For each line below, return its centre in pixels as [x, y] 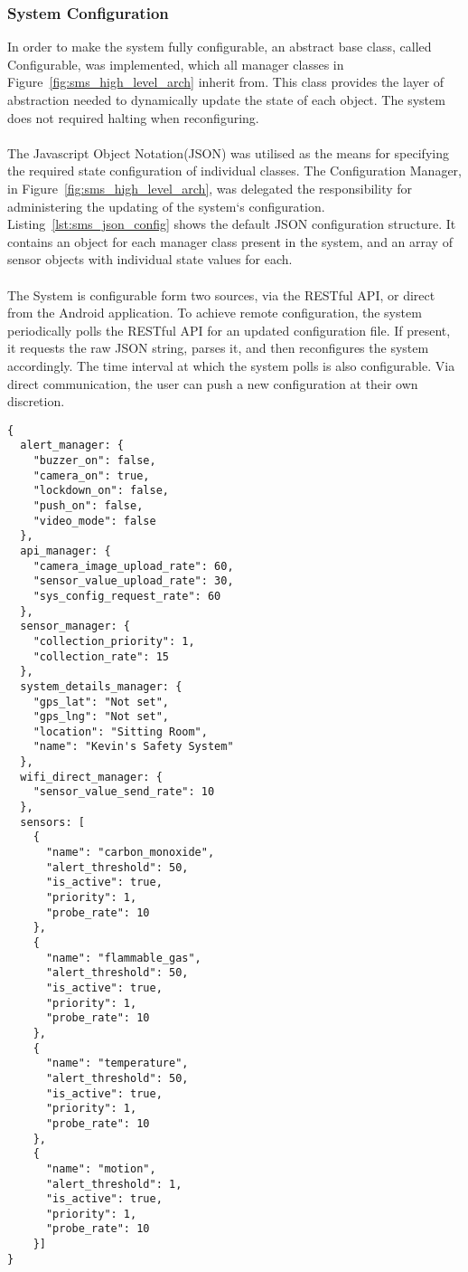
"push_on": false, [88, 505]
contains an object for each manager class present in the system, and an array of [230, 241]
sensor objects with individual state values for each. [150, 259]
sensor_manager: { [75, 627]
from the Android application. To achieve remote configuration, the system [215, 313]
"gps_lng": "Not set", [101, 717]
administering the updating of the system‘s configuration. [166, 206]
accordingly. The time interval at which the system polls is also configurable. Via [231, 365]
